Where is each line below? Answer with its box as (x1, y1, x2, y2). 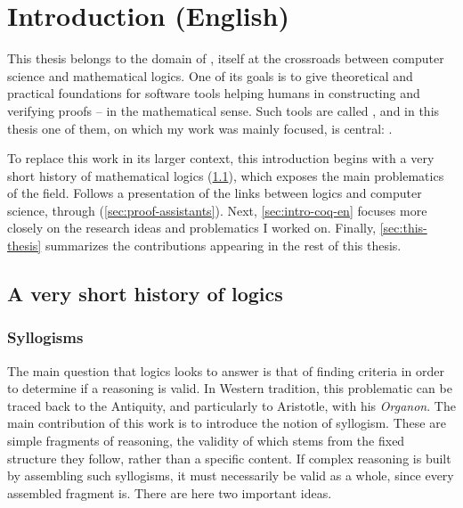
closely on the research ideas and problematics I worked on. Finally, (7, 218, 377, 237)
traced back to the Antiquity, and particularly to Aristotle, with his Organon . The (7, 396, 456, 414)
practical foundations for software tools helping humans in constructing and (7, 84, 420, 102)
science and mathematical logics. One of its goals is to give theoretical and (7, 66, 413, 85)
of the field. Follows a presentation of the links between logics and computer (7, 184, 422, 202)
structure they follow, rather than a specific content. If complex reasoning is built (7, 448, 451, 467)
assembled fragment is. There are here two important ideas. (7, 483, 332, 502)
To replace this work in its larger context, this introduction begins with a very (7, 149, 435, 168)
